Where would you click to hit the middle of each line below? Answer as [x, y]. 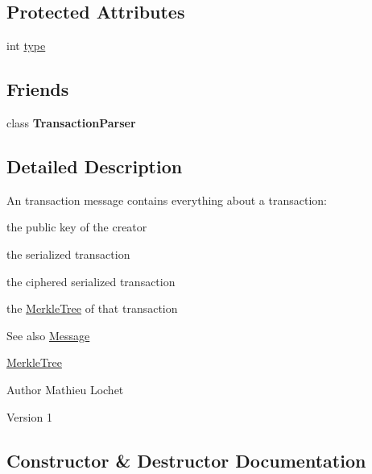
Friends [38, 89]
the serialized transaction [68, 254]
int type [26, 46]
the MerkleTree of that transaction [92, 308]
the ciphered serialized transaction [91, 281]
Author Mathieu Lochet [65, 389]
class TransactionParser [71, 123]
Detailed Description [95, 166]
